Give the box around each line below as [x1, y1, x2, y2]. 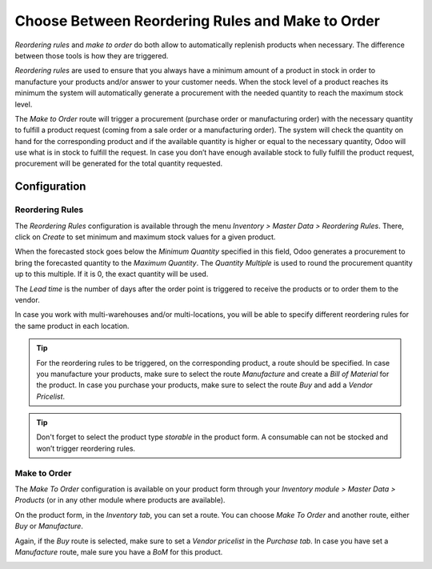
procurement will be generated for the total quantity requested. [14, 158, 223, 168]
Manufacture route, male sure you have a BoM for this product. [14, 547, 223, 556]
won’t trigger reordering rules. [36, 443, 136, 453]
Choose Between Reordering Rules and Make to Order [14, 12, 380, 30]
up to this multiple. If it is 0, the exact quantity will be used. [14, 269, 209, 279]
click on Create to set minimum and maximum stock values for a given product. [14, 232, 276, 242]
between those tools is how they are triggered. [14, 50, 169, 60]
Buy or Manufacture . [14, 521, 84, 531]
